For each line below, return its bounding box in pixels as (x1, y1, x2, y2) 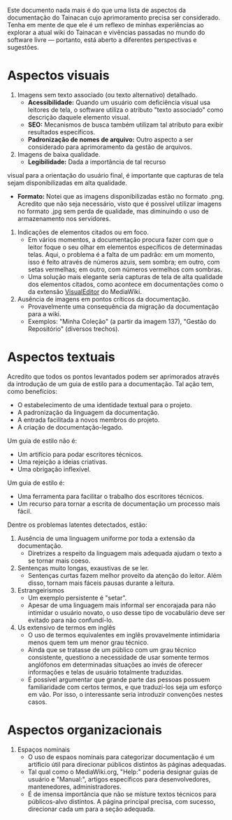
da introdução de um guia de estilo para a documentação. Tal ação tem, (7, 379, 215, 388)
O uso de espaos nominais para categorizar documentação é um (27, 752, 215, 761)
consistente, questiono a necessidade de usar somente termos (27, 653, 210, 661)
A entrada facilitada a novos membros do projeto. (17, 416, 160, 424)
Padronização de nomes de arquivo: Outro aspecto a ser (27, 135, 194, 143)
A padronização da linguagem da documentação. (17, 408, 159, 416)
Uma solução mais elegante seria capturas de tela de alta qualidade (27, 272, 224, 281)
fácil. (17, 507, 32, 515)
